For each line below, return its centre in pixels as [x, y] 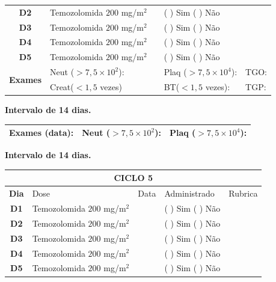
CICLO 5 [133, 178]
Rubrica [243, 193]
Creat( [62, 86]
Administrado [189, 193]
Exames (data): [41, 133]
